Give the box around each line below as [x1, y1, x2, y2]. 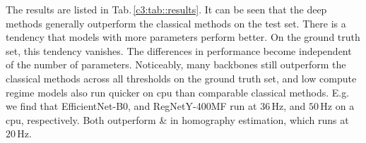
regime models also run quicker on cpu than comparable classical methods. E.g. [6, 85, 350, 99]
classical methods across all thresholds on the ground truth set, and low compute [6, 70, 357, 85]
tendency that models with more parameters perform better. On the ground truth [6, 30, 360, 44]
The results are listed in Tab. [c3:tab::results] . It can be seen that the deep [6, 2, 327, 16]
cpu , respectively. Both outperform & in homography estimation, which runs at [6, 112, 349, 127]
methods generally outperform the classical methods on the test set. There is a [6, 15, 346, 30]
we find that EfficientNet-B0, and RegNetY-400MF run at [6, 99, 257, 113]
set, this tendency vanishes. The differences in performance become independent [6, 43, 352, 58]
